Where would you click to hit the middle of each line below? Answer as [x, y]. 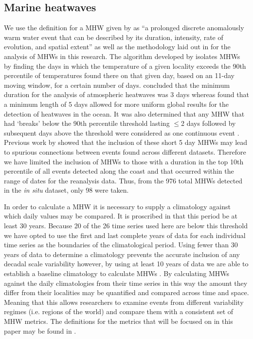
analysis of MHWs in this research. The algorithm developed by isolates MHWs [122, 56]
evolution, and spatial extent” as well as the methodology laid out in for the [117, 47]
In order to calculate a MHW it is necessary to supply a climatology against [117, 206]
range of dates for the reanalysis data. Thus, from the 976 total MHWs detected [123, 180]
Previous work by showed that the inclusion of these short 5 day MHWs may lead [126, 142]
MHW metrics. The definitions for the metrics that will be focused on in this [118, 321]
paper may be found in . [40, 330]
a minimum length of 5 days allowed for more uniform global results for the [117, 104]
